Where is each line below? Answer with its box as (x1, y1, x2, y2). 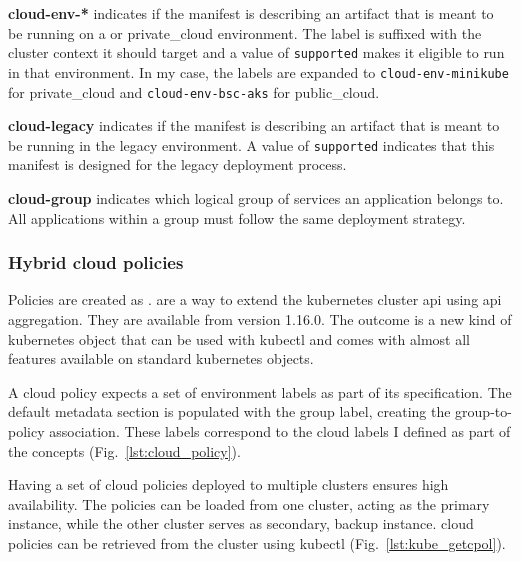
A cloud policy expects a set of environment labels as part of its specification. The (8, 381, 512, 402)
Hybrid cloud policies (8, 250, 184, 275)
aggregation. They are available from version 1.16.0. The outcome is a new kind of (8, 309, 512, 329)
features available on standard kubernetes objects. (8, 348, 314, 369)
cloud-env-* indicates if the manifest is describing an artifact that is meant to (8, 3, 494, 23)
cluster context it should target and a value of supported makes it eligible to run (8, 42, 505, 63)
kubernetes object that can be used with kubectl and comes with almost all (8, 328, 470, 349)
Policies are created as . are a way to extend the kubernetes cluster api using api (8, 289, 502, 310)
